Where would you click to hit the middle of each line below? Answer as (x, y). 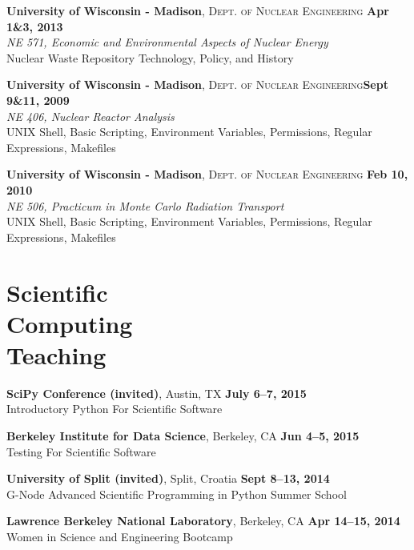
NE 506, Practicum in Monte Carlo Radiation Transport (145, 205)
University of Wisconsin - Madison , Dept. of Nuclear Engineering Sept (197, 84)
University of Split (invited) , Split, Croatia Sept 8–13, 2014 (168, 478)
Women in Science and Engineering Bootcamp (120, 536)
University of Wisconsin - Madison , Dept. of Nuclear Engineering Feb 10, (207, 174)
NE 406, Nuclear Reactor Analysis (90, 116)
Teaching (56, 354)
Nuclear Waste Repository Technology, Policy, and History (150, 57)
